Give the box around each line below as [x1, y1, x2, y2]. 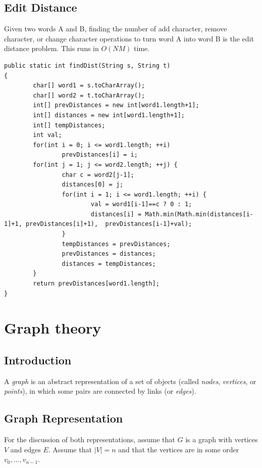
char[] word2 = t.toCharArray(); [33, 91, 145, 99]
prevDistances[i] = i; [62, 151, 138, 159]
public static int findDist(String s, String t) [4, 62, 171, 69]
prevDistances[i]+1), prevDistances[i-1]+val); [25, 220, 192, 228]
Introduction [4, 352, 72, 367]
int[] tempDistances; [33, 121, 106, 129]
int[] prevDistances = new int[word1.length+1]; [33, 102, 199, 109]
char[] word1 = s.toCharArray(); [33, 82, 145, 89]
